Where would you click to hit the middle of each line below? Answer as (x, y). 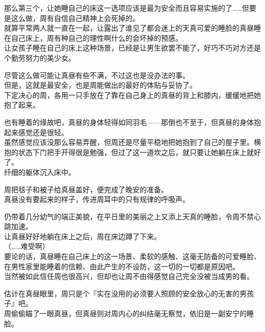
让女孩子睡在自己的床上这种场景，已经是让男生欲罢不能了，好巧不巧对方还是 (132, 48)
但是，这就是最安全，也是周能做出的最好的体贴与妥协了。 (100, 85)
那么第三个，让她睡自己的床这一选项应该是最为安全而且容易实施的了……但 (127, 8)
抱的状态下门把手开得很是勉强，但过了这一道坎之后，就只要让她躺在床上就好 (132, 152)
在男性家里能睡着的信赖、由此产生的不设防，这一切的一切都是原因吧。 (122, 266)
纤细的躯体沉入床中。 (40, 172)
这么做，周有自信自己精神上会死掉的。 (75, 18)
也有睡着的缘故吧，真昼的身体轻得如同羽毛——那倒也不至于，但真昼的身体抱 (132, 122)
